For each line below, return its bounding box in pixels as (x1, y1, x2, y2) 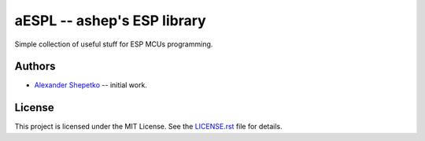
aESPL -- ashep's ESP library (14, 12, 206, 29)
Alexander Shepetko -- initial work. (34, 80, 147, 90)
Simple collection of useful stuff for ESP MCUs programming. (14, 39, 213, 49)
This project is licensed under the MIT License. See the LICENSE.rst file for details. (14, 122, 283, 132)
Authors (14, 60, 56, 73)
